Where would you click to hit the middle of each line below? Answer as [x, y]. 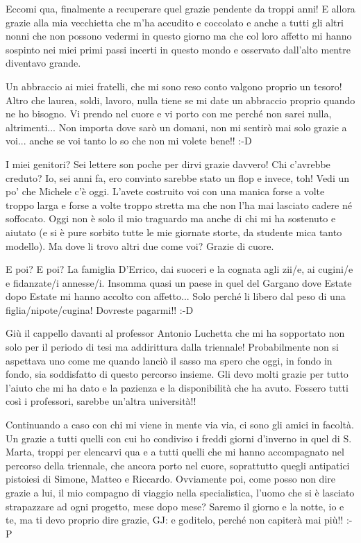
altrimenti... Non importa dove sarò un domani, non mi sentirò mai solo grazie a [176, 127]
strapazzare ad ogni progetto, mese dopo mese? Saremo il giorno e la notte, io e [175, 506]
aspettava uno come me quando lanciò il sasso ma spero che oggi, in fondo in [169, 360]
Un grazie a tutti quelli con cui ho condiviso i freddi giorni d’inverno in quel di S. [179, 438]
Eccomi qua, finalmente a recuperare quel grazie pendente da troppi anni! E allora [180, 8]
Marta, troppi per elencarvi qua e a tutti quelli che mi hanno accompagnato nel [175, 452]
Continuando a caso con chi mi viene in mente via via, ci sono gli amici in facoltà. [180, 425]
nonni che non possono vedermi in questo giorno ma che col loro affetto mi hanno [179, 36]
